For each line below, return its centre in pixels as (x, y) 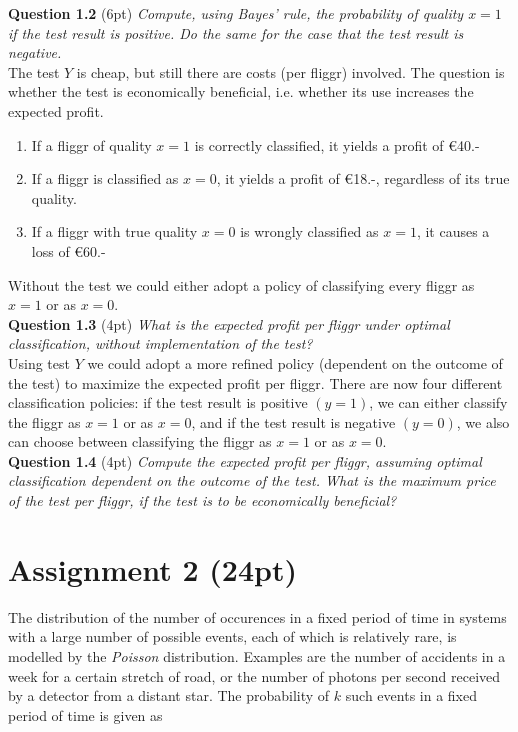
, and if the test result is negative (293, 421)
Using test (39, 362)
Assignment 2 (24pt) (152, 568)
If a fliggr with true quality (114, 231)
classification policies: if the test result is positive (158, 402)
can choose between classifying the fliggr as (140, 441)
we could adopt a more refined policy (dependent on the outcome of (295, 362)
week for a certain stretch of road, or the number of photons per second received (254, 675)
